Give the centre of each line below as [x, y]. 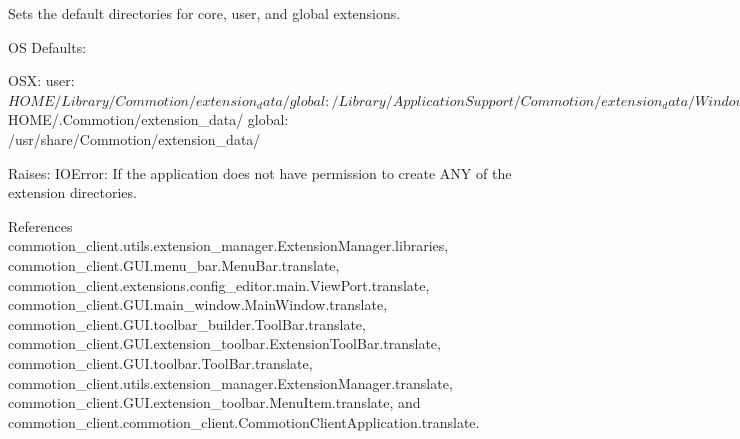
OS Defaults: [47, 46]
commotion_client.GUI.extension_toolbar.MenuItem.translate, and [214, 402]
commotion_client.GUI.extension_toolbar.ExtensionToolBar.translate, [224, 343]
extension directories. [72, 192]
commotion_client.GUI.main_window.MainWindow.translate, [198, 304]
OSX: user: [41, 80]
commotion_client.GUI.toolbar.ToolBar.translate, [160, 362]
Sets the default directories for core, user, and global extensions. [204, 13]
